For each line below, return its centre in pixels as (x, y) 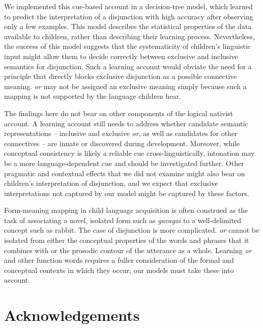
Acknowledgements (72, 315)
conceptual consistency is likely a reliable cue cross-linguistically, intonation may (129, 153)
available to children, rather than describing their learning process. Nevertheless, (129, 36)
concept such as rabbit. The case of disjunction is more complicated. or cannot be (132, 230)
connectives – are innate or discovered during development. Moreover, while (122, 143)
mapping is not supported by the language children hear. (93, 96)
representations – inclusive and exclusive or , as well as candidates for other (121, 133)
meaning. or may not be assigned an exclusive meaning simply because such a (125, 86)
